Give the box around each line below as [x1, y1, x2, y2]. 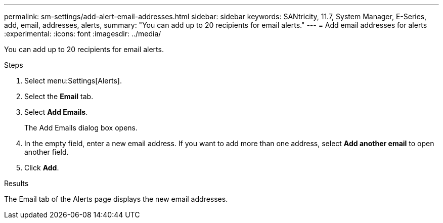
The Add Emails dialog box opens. [24, 123, 138, 132]
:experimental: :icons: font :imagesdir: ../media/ [4, 29, 161, 38]
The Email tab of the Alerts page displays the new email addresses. [4, 195, 228, 203]
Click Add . [24, 163, 59, 172]
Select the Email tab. [24, 92, 94, 101]
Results [4, 179, 29, 188]
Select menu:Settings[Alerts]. [24, 76, 122, 85]
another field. [24, 148, 69, 156]
